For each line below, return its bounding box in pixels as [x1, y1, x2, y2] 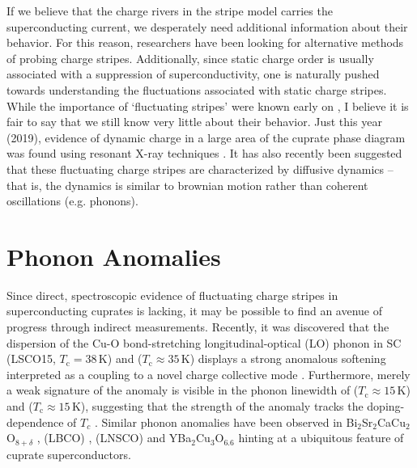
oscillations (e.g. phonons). [6, 192, 138, 209]
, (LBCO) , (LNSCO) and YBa [36, 429, 192, 446]
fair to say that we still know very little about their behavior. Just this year [6, 113, 382, 130]
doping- [367, 398, 405, 414]
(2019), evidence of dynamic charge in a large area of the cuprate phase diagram [6, 129, 406, 145]
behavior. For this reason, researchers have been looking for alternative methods [6, 34, 404, 51]
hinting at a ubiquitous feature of [238, 429, 404, 446]
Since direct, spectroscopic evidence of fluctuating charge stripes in [6, 286, 338, 303]
